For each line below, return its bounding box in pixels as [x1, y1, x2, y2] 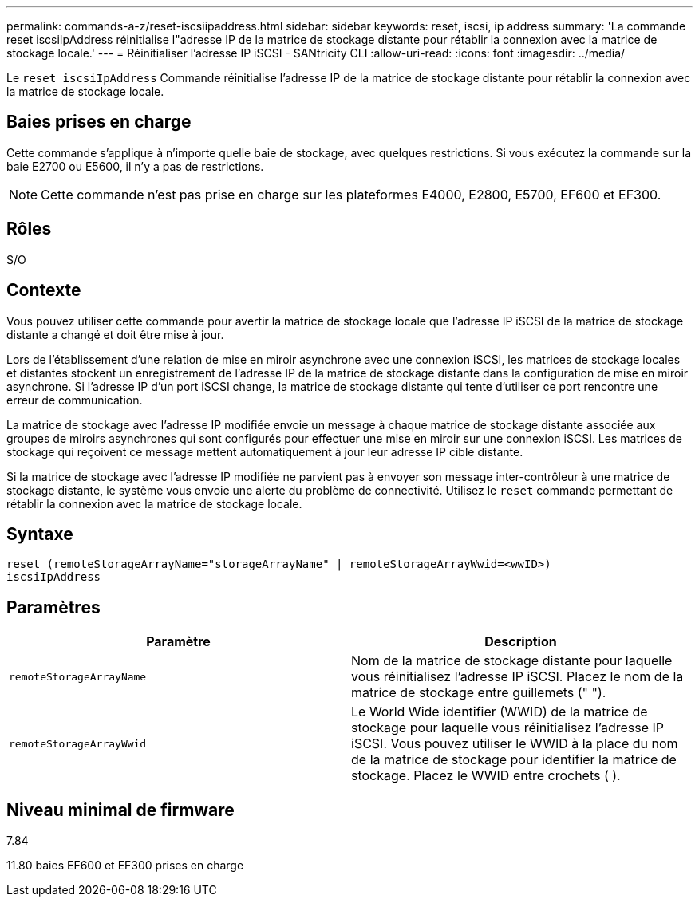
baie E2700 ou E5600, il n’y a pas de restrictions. [6, 159, 264, 173]
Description [484, 633, 557, 650]
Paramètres [6, 597, 101, 617]
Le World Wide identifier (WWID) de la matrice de [351, 704, 648, 720]
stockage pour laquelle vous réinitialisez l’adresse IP [351, 720, 664, 736]
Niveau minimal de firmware [6, 799, 235, 820]
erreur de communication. [6, 392, 143, 407]
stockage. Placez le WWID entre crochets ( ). [351, 767, 621, 784]
